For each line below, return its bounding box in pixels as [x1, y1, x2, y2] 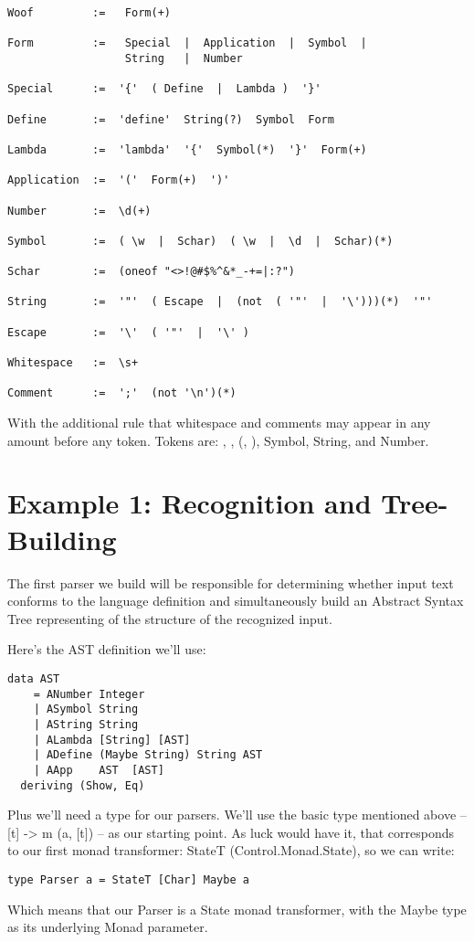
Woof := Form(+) [7, 6, 171, 19]
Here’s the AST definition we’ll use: [7, 640, 206, 659]
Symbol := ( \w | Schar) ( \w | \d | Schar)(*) [7, 234, 394, 248]
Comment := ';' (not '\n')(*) [7, 386, 237, 400]
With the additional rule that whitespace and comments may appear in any [7, 413, 431, 432]
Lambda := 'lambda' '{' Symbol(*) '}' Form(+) [7, 143, 367, 156]
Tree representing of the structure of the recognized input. [7, 609, 332, 628]
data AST [7, 672, 60, 685]
